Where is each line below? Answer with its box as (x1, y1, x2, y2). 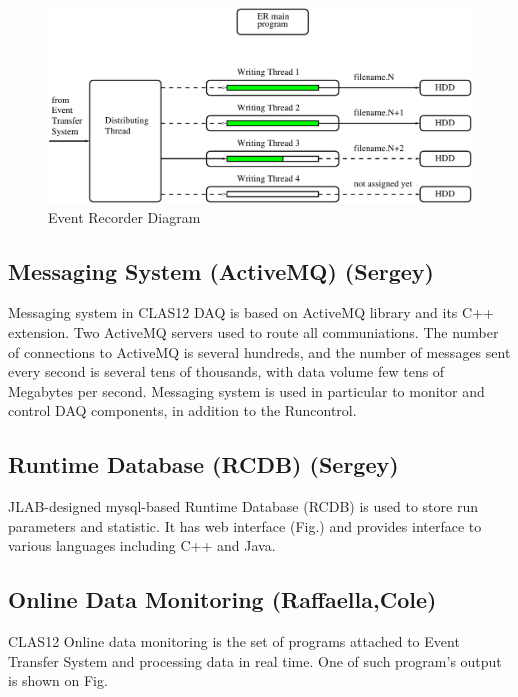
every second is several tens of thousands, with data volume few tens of (8, 361, 445, 382)
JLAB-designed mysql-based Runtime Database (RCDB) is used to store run (8, 496, 478, 517)
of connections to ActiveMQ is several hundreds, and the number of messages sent (8, 341, 511, 362)
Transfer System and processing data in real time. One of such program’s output (8, 650, 502, 671)
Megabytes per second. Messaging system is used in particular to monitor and (8, 380, 485, 401)
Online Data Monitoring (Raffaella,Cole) (8, 584, 437, 615)
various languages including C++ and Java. (8, 535, 276, 556)
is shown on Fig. (8, 670, 108, 691)
